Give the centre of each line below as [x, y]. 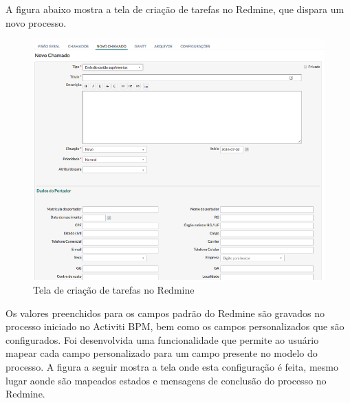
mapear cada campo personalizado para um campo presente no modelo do [162, 353]
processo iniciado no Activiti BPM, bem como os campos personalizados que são [175, 326]
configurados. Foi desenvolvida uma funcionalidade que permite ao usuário [162, 339]
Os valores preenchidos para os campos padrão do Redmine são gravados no [165, 313]
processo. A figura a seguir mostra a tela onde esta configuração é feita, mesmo [172, 366]
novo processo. [36, 22]
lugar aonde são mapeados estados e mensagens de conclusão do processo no [166, 380]
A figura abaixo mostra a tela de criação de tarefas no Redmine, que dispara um [175, 9]
